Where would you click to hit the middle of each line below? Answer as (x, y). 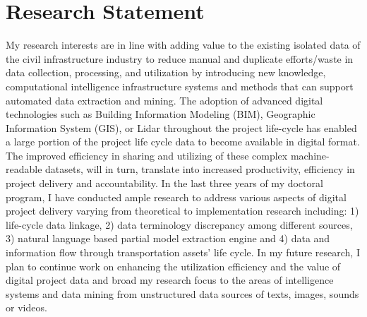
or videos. (26, 307)
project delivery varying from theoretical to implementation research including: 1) (182, 211)
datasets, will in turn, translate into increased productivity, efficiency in (200, 169)
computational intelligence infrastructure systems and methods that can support (180, 86)
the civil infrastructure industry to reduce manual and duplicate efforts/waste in (180, 58)
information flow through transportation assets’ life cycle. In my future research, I (183, 252)
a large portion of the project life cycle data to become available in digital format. (183, 142)
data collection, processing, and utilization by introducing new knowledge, (166, 72)
